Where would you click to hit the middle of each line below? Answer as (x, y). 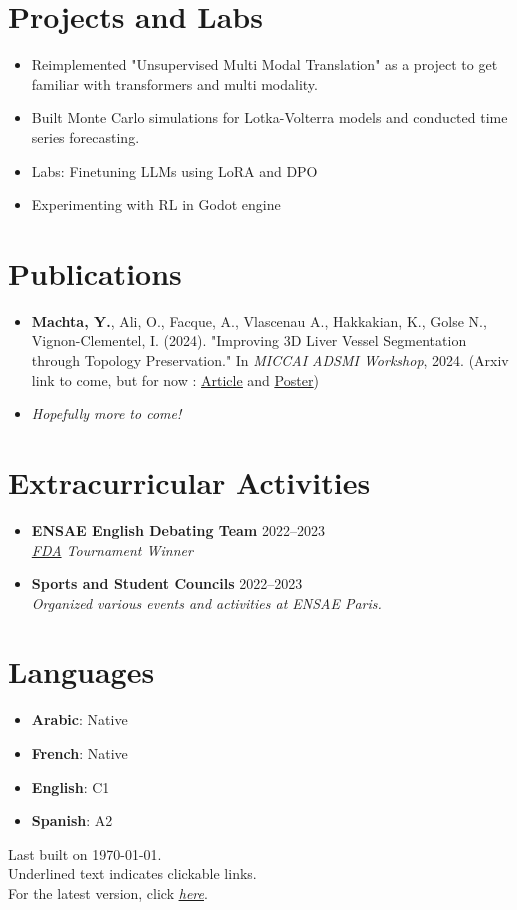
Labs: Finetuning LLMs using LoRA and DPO (174, 170)
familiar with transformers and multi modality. (174, 83)
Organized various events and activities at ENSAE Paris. (206, 602)
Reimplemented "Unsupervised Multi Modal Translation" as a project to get (264, 64)
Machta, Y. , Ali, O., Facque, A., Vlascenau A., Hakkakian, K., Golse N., (259, 320)
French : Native (79, 753)
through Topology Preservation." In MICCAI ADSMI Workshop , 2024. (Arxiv (270, 360)
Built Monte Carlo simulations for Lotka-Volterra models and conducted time (269, 117)
